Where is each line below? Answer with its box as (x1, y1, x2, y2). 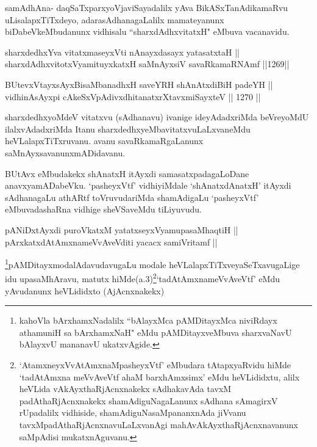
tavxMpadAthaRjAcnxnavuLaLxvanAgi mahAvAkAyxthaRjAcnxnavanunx (19, 418, 298, 431)
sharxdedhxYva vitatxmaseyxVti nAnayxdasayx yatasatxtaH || (5, 45, 240, 58)
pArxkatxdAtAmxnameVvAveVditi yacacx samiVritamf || (5, 235, 218, 248)
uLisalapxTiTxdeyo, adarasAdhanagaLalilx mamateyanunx (5, 13, 224, 26)
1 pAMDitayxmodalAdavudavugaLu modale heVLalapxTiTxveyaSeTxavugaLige (5, 256, 300, 271)
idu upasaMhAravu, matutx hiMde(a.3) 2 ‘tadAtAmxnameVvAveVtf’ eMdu (5, 271, 280, 285)
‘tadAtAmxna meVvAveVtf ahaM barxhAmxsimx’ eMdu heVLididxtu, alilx (19, 370, 300, 383)
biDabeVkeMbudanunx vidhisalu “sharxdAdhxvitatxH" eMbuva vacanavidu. (5, 25, 290, 38)
